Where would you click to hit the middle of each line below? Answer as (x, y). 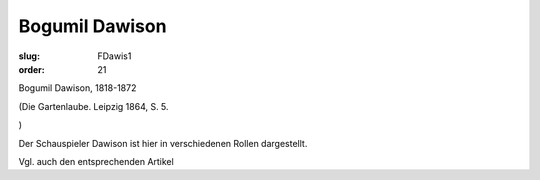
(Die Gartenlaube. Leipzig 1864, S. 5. (93, 106)
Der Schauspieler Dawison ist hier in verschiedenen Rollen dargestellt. (163, 143)
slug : (29, 56)
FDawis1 (114, 56)
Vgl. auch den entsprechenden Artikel (96, 161)
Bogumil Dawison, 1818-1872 (77, 88)
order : (31, 69)
